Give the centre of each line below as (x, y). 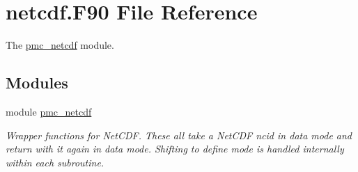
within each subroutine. (55, 162)
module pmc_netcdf (49, 111)
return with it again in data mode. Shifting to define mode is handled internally (175, 149)
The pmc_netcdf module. (60, 45)
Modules (37, 83)
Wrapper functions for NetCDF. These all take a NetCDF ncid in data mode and (179, 135)
